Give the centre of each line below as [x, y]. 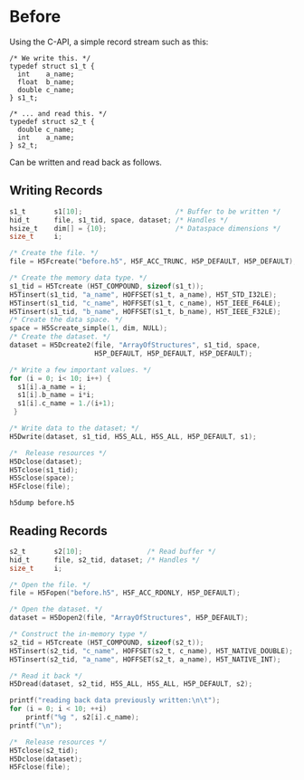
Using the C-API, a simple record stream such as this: [109, 42]
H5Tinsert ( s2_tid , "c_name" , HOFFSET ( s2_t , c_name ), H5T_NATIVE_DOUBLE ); [152, 651]
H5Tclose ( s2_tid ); [44, 750]
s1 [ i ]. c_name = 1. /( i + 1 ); [66, 404]
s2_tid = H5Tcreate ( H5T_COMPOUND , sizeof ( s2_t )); [107, 642]
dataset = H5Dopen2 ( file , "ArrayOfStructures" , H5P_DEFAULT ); [129, 618]
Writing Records [56, 190]
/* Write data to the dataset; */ [75, 428]
